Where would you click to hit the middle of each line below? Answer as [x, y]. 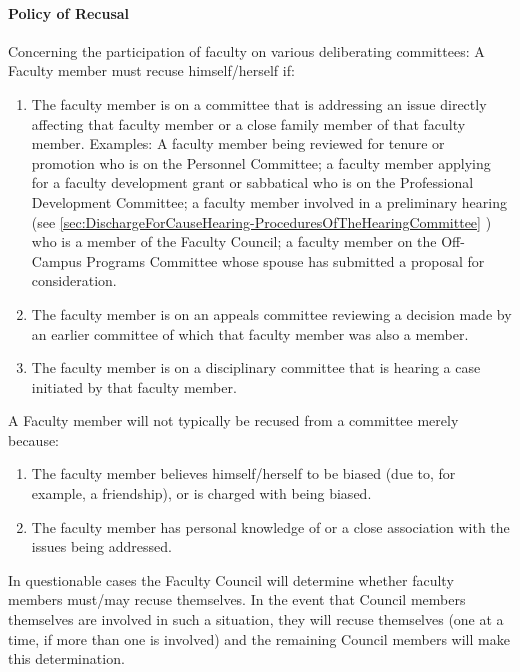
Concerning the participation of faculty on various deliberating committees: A [246, 50]
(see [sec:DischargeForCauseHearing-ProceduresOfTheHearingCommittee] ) [261, 221]
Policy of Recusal [69, 12]
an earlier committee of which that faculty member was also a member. [250, 333]
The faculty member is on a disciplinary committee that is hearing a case [256, 367]
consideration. [74, 280]
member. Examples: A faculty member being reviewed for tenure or [238, 143]
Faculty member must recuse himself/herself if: [151, 70]
